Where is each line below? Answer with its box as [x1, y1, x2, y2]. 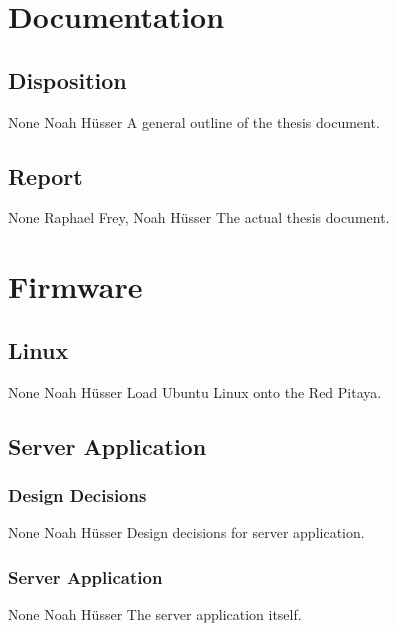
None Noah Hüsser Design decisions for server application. [8, 522, 365, 543]
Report [8, 160, 83, 191]
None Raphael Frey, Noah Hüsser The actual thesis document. [8, 207, 390, 228]
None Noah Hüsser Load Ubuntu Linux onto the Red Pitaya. [8, 381, 382, 402]
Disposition [8, 64, 127, 95]
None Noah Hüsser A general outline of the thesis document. [8, 111, 380, 132]
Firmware [8, 266, 143, 307]
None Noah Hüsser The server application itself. [8, 603, 302, 624]
